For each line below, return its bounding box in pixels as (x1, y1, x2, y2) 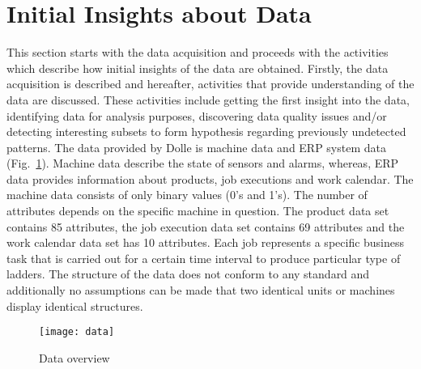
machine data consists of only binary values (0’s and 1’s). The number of (6, 186, 368, 203)
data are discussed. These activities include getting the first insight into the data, (6, 91, 410, 108)
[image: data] (39, 326, 115, 338)
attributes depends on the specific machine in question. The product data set (6, 202, 389, 219)
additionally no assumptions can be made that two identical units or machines (6, 282, 395, 299)
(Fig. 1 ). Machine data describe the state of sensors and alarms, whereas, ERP (6, 155, 399, 172)
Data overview (39, 349, 110, 366)
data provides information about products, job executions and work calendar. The (6, 170, 414, 187)
